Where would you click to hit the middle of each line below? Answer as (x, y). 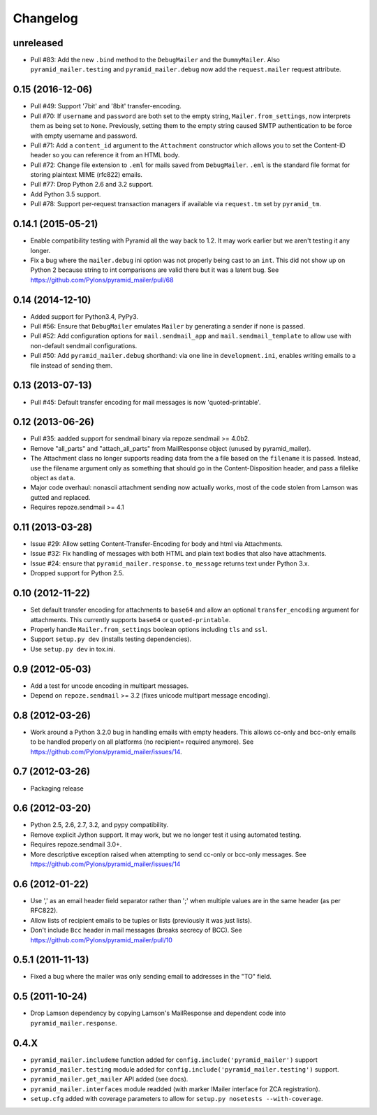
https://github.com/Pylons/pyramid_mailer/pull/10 (101, 940)
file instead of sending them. (72, 365)
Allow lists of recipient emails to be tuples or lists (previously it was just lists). (141, 920)
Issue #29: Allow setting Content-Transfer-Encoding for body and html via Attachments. (156, 544)
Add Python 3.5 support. (66, 194)
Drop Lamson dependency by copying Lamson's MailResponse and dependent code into (158, 1013)
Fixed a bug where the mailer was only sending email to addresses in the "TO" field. (151, 977)
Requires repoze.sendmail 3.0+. (76, 844)
